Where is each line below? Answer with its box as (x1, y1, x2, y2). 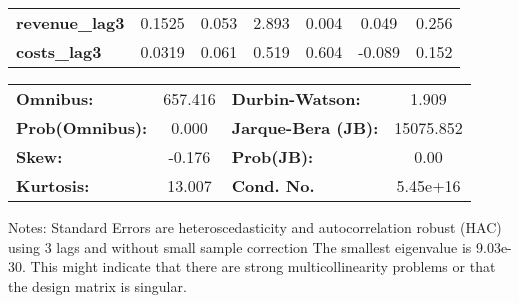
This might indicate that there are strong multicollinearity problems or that (30, 256, 496, 277)
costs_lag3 (16, 40, 102, 63)
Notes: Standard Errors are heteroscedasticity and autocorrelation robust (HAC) (8, 217, 502, 237)
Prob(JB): (231, 145, 314, 168)
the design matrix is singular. (8, 275, 187, 296)
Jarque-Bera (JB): (231, 116, 379, 139)
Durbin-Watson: (231, 87, 361, 110)
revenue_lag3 (16, 11, 125, 34)
